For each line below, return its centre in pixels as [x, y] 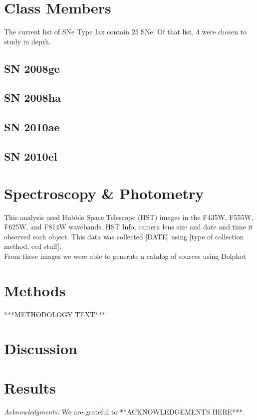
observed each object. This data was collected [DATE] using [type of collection [124, 236]
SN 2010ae [32, 127]
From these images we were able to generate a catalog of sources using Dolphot [125, 256]
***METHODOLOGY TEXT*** [55, 314]
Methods [35, 290]
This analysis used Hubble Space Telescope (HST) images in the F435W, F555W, [129, 217]
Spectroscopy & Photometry [104, 193]
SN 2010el [31, 156]
